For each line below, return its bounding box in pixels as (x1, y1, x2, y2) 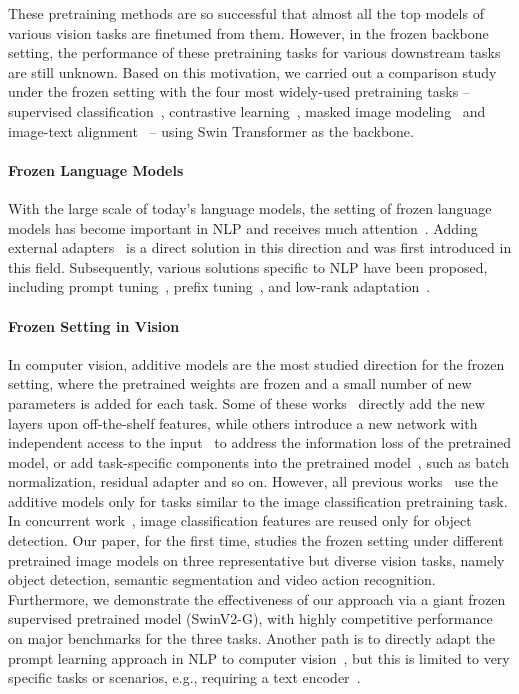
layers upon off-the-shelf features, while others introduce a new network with (8, 412, 478, 433)
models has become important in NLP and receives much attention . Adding (8, 217, 478, 238)
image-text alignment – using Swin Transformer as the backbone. (8, 120, 414, 141)
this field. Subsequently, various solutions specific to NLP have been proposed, (8, 256, 488, 277)
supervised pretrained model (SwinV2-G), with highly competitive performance (8, 608, 493, 629)
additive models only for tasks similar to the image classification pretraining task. (8, 490, 508, 511)
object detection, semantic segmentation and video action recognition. (8, 569, 436, 590)
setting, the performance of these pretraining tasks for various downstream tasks (8, 42, 501, 63)
